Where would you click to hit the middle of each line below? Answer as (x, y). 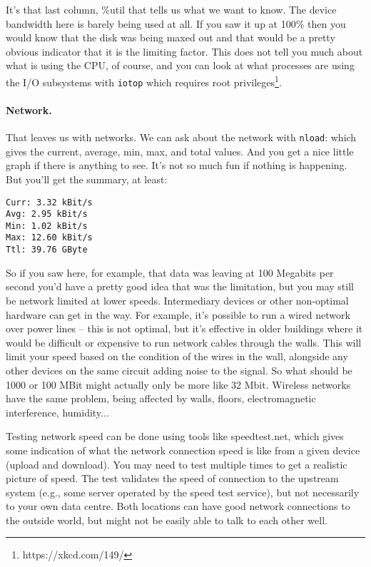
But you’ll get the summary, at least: (87, 179)
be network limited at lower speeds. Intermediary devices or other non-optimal (177, 300)
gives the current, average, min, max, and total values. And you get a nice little (180, 151)
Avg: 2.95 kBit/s (47, 214)
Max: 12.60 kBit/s (49, 238)
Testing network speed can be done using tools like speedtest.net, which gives (175, 436)
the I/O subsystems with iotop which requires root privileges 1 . (144, 81)
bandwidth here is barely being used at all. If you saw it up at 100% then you (176, 23)
